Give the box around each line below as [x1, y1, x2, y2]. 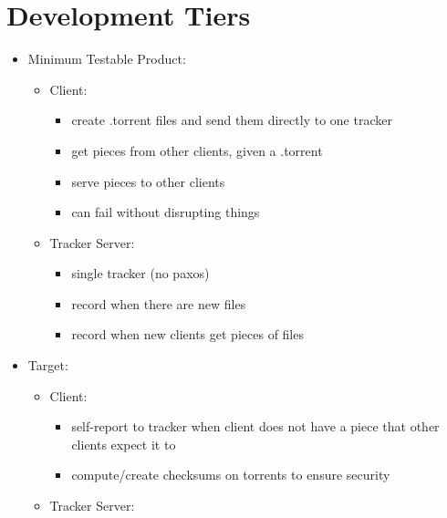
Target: [27, 356, 68, 375]
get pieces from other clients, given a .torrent [71, 140, 323, 160]
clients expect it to [71, 434, 176, 453]
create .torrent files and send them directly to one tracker [71, 110, 392, 129]
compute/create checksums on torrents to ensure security [71, 465, 390, 484]
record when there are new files [71, 294, 246, 313]
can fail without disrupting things [71, 202, 260, 222]
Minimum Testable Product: [27, 49, 186, 68]
